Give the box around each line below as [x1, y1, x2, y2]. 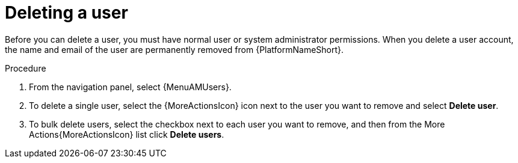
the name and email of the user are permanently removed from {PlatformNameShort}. [5, 44, 344, 55]
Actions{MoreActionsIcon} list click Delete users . [29, 129, 224, 140]
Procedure [5, 63, 46, 73]
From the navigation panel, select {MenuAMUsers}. [29, 81, 232, 92]
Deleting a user [5, 2, 128, 23]
